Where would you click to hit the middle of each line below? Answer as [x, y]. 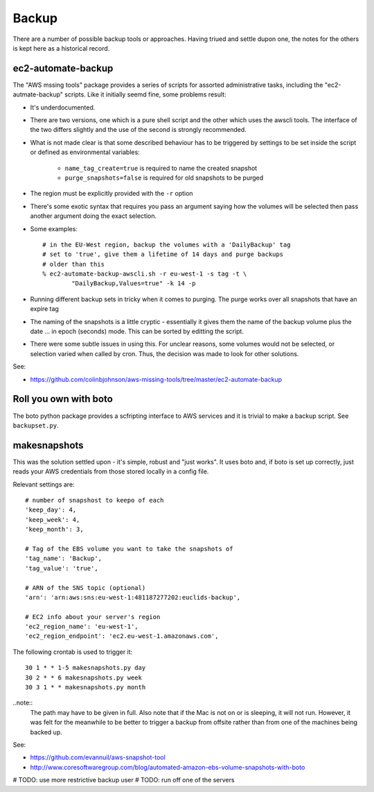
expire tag [44, 309]
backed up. [46, 732]
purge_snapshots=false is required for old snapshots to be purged [164, 178]
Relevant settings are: [44, 484]
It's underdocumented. [63, 107]
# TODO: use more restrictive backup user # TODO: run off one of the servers [124, 780]
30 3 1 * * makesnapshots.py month [86, 688]
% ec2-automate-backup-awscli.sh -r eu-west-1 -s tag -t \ [145, 274]
